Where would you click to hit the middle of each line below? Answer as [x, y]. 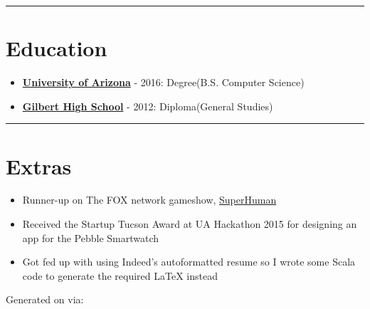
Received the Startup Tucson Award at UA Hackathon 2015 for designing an [190, 224]
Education [57, 48]
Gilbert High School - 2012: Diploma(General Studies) [148, 106]
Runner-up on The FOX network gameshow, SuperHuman [149, 200]
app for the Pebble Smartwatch [91, 237]
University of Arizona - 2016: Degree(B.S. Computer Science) [163, 82]
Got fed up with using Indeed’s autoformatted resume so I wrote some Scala [189, 262]
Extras [39, 166]
